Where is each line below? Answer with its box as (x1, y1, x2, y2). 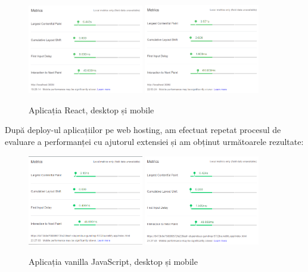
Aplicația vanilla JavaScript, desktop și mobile (29, 255, 198, 268)
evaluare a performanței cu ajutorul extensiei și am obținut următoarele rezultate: (5, 135, 304, 148)
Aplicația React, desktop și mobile (29, 103, 154, 116)
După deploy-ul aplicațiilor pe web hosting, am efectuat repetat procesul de (5, 123, 281, 136)
